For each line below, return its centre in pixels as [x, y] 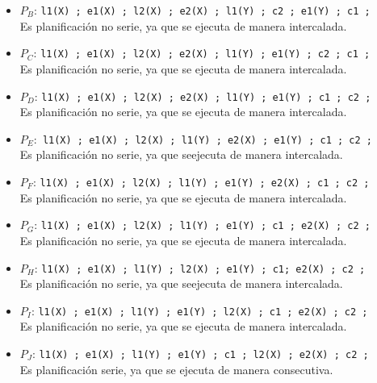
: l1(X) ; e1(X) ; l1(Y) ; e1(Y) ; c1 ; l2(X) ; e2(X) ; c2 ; [201, 353]
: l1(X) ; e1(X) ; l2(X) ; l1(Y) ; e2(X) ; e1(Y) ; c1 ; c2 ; [203, 138]
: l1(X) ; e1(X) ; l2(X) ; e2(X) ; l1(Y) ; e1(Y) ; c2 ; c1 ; [202, 53]
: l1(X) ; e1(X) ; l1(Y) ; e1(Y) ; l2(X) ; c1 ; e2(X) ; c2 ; [199, 310]
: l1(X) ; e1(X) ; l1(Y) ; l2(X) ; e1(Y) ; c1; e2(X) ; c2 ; [200, 267]
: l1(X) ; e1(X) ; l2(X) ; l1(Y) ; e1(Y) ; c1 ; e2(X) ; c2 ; [202, 225]
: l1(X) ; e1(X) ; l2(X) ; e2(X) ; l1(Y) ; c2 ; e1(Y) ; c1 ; [202, 10]
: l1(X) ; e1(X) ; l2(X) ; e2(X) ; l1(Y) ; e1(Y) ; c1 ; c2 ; [203, 96]
